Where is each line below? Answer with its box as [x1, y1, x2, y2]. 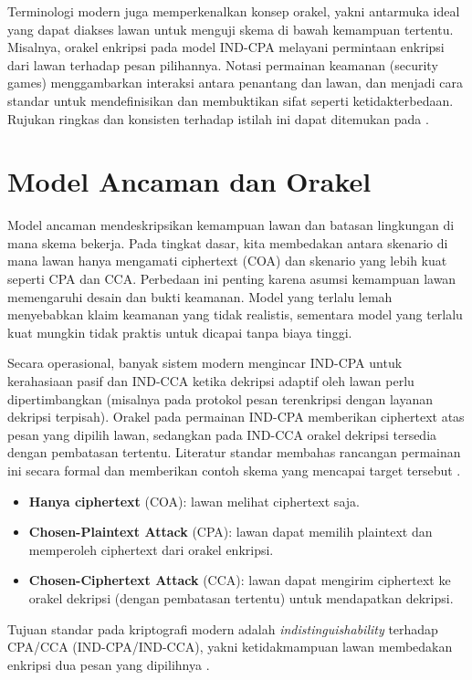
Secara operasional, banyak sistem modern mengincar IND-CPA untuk [7, 353, 403, 372]
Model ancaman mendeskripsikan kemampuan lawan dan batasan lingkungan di [7, 215, 455, 235]
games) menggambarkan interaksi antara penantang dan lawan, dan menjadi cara [7, 73, 463, 92]
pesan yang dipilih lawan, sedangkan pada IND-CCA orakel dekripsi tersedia [7, 424, 437, 444]
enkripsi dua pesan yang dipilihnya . [7, 654, 210, 674]
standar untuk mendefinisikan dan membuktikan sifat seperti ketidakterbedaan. [7, 90, 454, 110]
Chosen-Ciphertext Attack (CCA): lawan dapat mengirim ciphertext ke [28, 570, 451, 590]
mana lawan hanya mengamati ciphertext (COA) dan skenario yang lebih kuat [7, 251, 447, 270]
